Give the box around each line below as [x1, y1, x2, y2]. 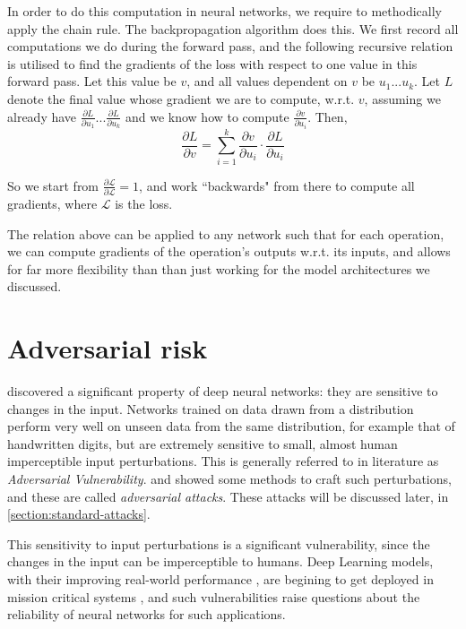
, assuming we [364, 89, 441, 108]
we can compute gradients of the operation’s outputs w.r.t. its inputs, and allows [7, 242, 451, 261]
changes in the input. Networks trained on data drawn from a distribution [7, 399, 414, 418]
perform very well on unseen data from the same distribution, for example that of [7, 417, 455, 435]
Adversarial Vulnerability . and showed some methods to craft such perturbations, [7, 470, 452, 488]
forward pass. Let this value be [7, 72, 177, 90]
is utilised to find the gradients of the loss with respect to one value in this [7, 54, 418, 73]
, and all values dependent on [186, 72, 348, 90]
